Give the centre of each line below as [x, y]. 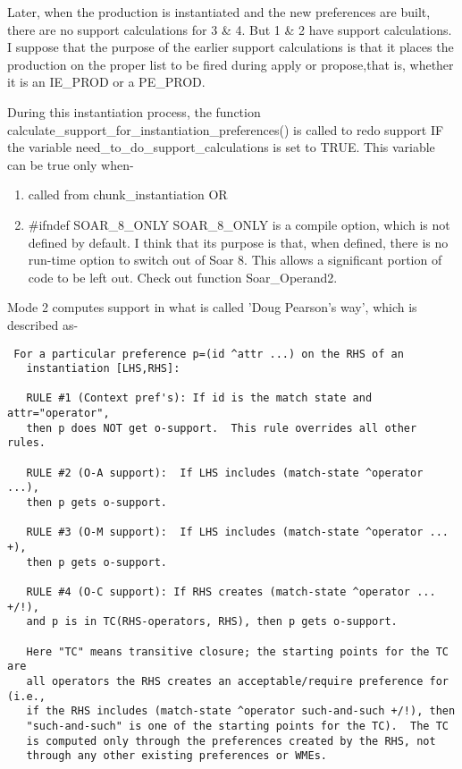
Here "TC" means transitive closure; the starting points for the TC [237, 651]
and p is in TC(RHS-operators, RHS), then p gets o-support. [212, 622]
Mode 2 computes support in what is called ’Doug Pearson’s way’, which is [212, 307]
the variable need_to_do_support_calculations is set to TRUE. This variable [221, 147]
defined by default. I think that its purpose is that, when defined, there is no [238, 242]
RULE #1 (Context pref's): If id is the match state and [199, 398]
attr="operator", [59, 414]
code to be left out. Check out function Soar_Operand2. [183, 277]
